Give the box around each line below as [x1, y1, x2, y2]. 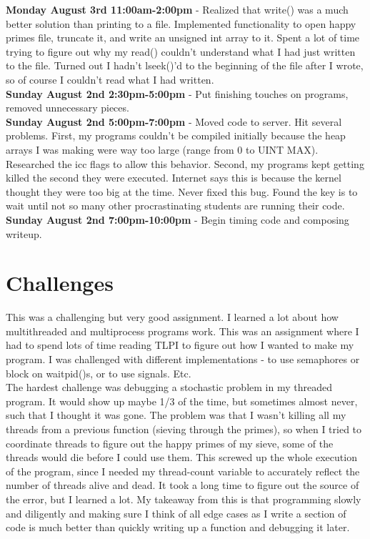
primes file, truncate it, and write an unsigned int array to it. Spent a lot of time [6, 30, 360, 45]
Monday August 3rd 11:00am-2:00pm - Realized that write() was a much [6, 2, 349, 16]
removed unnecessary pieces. [6, 100, 129, 115]
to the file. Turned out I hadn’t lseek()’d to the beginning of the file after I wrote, [6, 58, 364, 73]
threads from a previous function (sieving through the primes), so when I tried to [6, 421, 362, 436]
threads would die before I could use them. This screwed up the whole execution [6, 450, 357, 465]
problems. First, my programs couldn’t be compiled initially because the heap [6, 128, 346, 143]
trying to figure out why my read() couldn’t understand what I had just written [6, 44, 356, 59]
